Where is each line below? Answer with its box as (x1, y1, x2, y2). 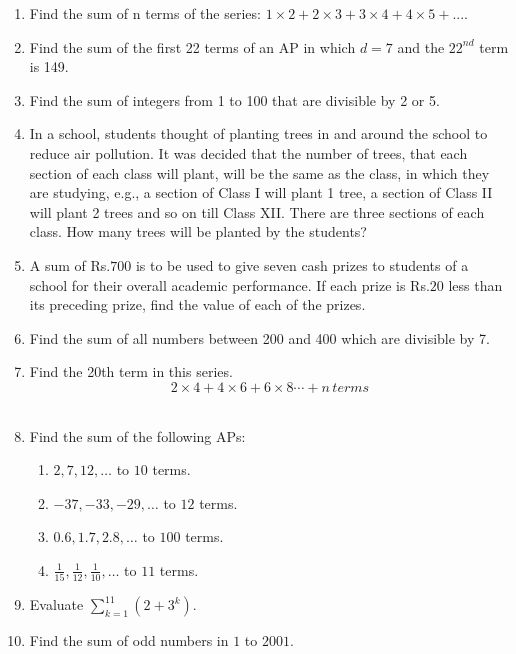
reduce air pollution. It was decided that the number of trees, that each (29, 142, 468, 163)
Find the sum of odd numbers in (29, 630, 229, 651)
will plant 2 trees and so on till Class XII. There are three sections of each (29, 201, 485, 222)
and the (397, 36, 445, 57)
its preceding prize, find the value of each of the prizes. (29, 294, 366, 315)
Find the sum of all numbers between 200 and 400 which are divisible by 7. (29, 327, 490, 348)
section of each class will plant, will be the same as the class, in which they (29, 162, 490, 183)
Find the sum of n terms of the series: (29, 3, 261, 23)
